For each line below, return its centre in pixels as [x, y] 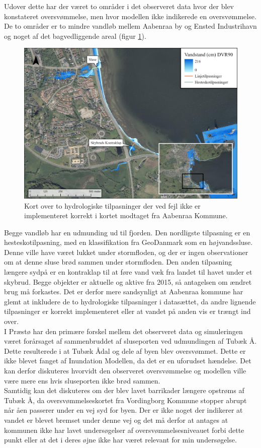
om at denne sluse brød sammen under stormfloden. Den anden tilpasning [118, 262]
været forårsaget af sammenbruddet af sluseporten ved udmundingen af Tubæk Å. [130, 341]
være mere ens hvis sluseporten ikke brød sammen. [82, 380]
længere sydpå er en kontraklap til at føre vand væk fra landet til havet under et [128, 272]
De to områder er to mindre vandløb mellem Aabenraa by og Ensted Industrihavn [130, 26]
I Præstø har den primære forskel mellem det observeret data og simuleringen [123, 331]
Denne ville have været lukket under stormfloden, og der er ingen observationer [126, 252]
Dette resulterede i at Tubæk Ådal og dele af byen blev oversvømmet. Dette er [125, 350]
